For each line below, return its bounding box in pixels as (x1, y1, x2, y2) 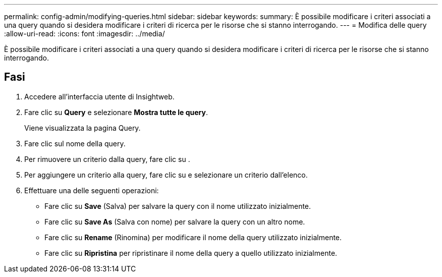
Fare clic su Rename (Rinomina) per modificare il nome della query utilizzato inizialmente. (44, 233, 342, 242)
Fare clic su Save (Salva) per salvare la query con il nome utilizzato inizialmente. (44, 201, 311, 210)
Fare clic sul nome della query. (24, 139, 126, 148)
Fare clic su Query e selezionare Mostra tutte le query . (24, 107, 208, 117)
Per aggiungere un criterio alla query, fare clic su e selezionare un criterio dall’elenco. (24, 170, 308, 179)
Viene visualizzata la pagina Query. (24, 123, 141, 132)
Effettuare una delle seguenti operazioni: (24, 186, 159, 195)
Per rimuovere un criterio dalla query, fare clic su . (24, 154, 190, 163)
